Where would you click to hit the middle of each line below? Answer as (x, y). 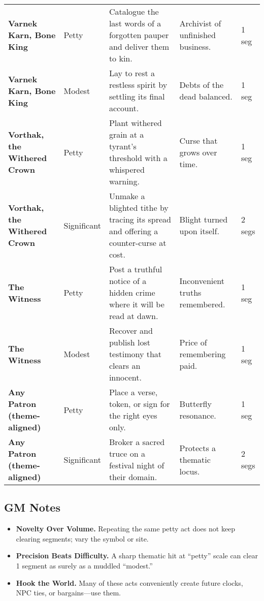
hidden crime (132, 292)
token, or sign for (139, 404)
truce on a (127, 453)
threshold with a (138, 158)
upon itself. (199, 231)
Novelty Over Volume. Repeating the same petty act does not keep (126, 529)
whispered (127, 169)
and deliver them (139, 46)
